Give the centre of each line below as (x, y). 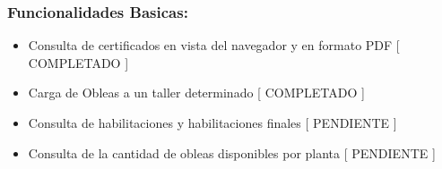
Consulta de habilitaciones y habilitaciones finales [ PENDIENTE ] (212, 123)
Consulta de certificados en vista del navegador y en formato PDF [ (214, 45)
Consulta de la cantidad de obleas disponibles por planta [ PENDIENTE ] (232, 152)
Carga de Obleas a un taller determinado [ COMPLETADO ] (196, 93)
